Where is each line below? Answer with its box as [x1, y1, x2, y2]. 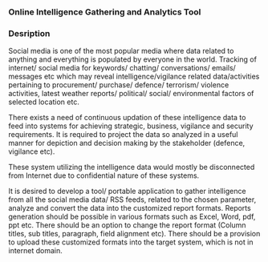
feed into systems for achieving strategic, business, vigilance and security [8, 121, 254, 131]
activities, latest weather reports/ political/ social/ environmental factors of [8, 89, 254, 99]
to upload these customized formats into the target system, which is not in [8, 237, 254, 247]
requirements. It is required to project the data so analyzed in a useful [8, 130, 238, 139]
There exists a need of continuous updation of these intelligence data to [8, 113, 246, 123]
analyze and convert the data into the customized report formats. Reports [8, 204, 251, 213]
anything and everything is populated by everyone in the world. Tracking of [8, 54, 257, 64]
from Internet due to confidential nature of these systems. [8, 171, 200, 180]
